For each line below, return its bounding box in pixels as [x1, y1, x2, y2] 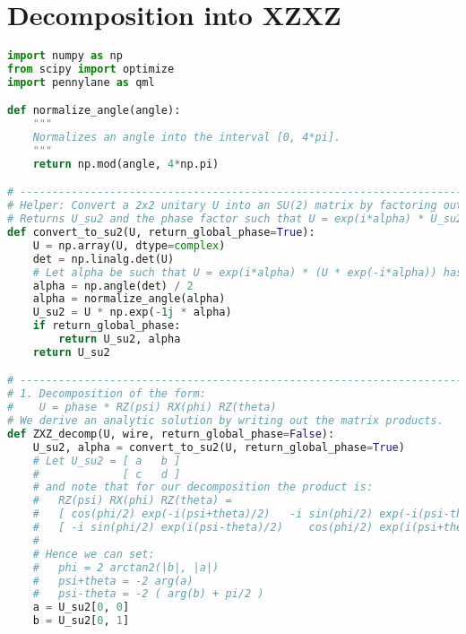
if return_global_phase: [32, 319, 181, 333]
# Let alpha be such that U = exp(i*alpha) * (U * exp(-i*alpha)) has [32, 265, 463, 279]
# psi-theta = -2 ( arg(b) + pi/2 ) [32, 587, 264, 601]
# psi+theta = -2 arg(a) [32, 574, 194, 587]
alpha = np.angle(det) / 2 [32, 279, 194, 292]
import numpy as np [7, 49, 123, 63]
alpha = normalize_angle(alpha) [32, 292, 226, 306]
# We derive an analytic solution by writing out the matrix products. [7, 414, 444, 428]
